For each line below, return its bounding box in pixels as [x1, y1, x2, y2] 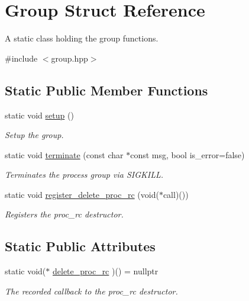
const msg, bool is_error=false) [130, 148, 245, 161]
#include [5, 52, 38, 64]
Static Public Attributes [5, 237, 156, 255]
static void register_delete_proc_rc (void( [5, 188, 159, 200]
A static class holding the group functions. [5, 32, 159, 44]
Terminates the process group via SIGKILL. [5, 168, 164, 181]
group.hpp [51, 52, 88, 64]
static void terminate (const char [5, 148, 124, 161]
